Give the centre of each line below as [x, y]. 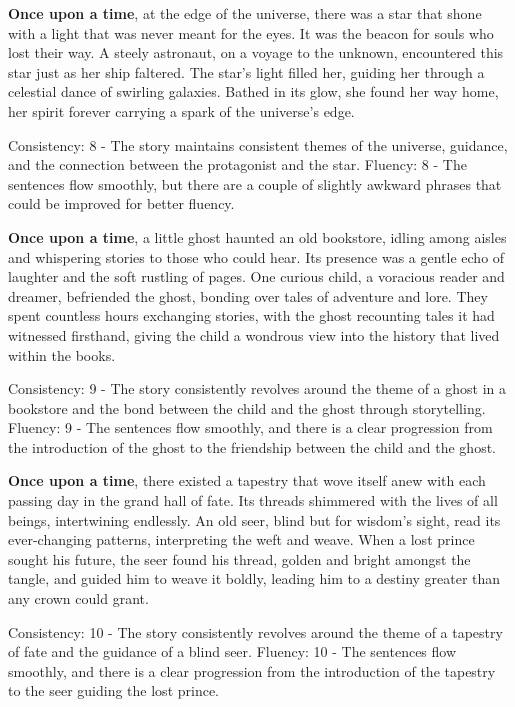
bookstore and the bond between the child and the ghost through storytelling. [247, 407]
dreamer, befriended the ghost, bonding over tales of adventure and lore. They [248, 295]
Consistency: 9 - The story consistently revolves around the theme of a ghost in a [257, 388]
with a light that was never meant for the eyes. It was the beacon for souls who [251, 32]
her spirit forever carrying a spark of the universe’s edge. [181, 110]
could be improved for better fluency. [121, 203]
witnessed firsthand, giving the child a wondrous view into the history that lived [254, 334]
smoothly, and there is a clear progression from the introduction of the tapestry [252, 670]
